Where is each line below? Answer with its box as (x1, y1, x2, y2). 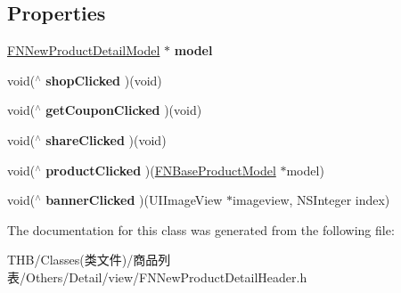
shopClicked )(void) (45, 70, 162, 89)
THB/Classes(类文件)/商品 (7, 250, 159, 269)
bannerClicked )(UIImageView (45, 191, 223, 209)
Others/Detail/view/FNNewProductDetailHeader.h (25, 267, 307, 286)
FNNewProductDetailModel (7, 41, 160, 60)
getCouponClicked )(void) (45, 101, 202, 119)
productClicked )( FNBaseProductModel (45, 160, 276, 179)
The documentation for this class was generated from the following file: (7, 220, 395, 239)
